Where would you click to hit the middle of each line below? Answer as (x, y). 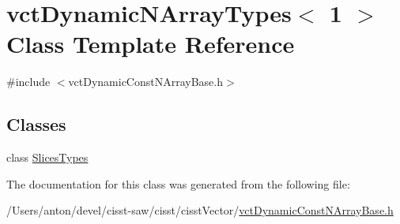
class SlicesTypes (47, 157)
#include (28, 82)
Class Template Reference (151, 44)
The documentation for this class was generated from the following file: (178, 183)
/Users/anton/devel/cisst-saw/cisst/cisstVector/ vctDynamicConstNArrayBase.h (200, 210)
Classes (36, 124)
